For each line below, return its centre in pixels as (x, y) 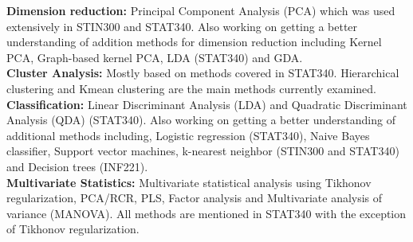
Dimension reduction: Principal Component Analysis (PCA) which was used (201, 10)
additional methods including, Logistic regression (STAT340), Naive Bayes (188, 135)
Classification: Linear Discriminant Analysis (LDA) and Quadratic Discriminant (207, 104)
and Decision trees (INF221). (77, 166)
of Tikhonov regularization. (73, 229)
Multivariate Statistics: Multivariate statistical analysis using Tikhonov (189, 182)
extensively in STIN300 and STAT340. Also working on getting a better (182, 26)
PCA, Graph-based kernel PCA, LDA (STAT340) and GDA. (155, 57)
